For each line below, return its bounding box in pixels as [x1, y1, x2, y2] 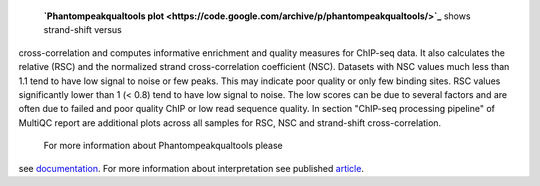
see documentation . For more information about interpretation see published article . [18, 162, 365, 174]
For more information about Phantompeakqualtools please [43, 140, 284, 152]
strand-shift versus [43, 24, 122, 36]
